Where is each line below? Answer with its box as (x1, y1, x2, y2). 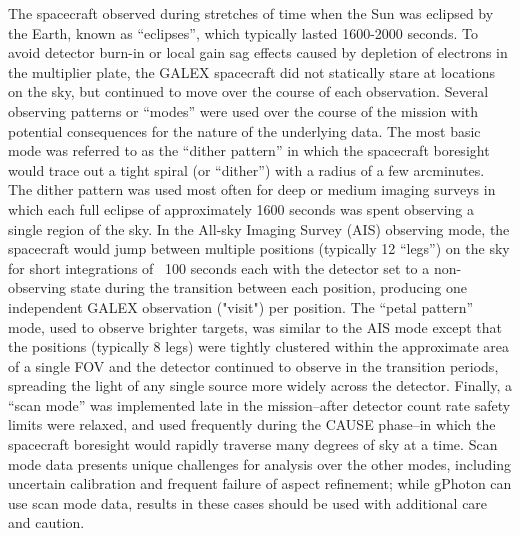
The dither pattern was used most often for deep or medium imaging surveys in (8, 179, 496, 200)
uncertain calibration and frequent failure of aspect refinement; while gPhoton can (8, 473, 512, 494)
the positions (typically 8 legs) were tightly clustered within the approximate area (8, 336, 509, 357)
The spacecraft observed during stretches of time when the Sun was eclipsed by (8, 3, 494, 23)
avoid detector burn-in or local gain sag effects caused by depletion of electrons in (8, 42, 508, 63)
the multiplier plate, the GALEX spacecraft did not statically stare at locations (8, 61, 496, 82)
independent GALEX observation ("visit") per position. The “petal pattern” (8, 296, 474, 317)
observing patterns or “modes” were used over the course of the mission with (8, 100, 479, 121)
